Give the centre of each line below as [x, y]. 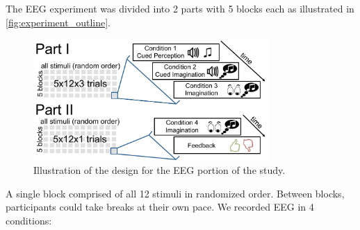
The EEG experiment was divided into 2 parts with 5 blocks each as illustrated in [180, 8]
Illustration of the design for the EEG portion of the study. [159, 170]
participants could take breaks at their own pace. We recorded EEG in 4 [160, 207]
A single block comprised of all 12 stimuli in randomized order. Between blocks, [175, 193]
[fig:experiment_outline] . [58, 22]
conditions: [29, 220]
